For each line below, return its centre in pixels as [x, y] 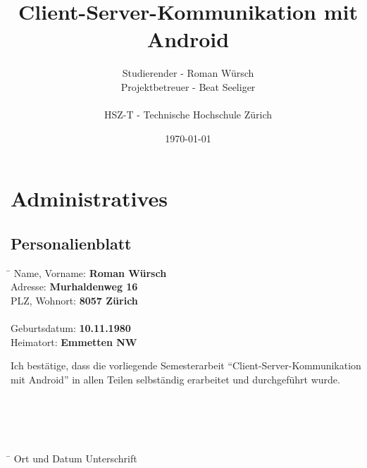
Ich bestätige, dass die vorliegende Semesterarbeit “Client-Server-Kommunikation [186, 365]
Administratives [89, 198]
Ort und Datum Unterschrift [75, 458]
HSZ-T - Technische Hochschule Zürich [188, 115]
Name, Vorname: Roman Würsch [90, 272]
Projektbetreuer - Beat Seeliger [188, 86]
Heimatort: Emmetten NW [74, 341]
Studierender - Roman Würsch [188, 73]
